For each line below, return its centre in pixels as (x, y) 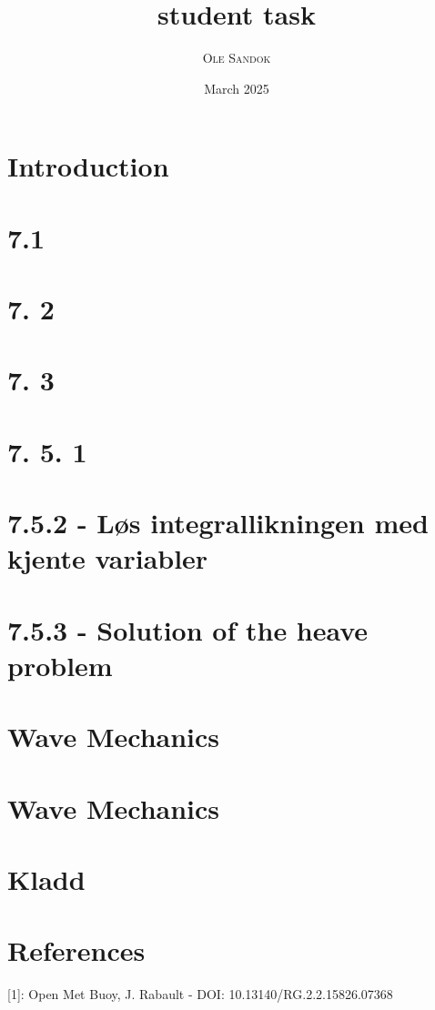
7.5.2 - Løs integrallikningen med (218, 523)
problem (60, 665)
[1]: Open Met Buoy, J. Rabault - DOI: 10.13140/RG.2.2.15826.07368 (200, 994)
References (76, 950)
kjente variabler (108, 558)
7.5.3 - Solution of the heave (188, 629)
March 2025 (237, 88)
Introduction (88, 166)
